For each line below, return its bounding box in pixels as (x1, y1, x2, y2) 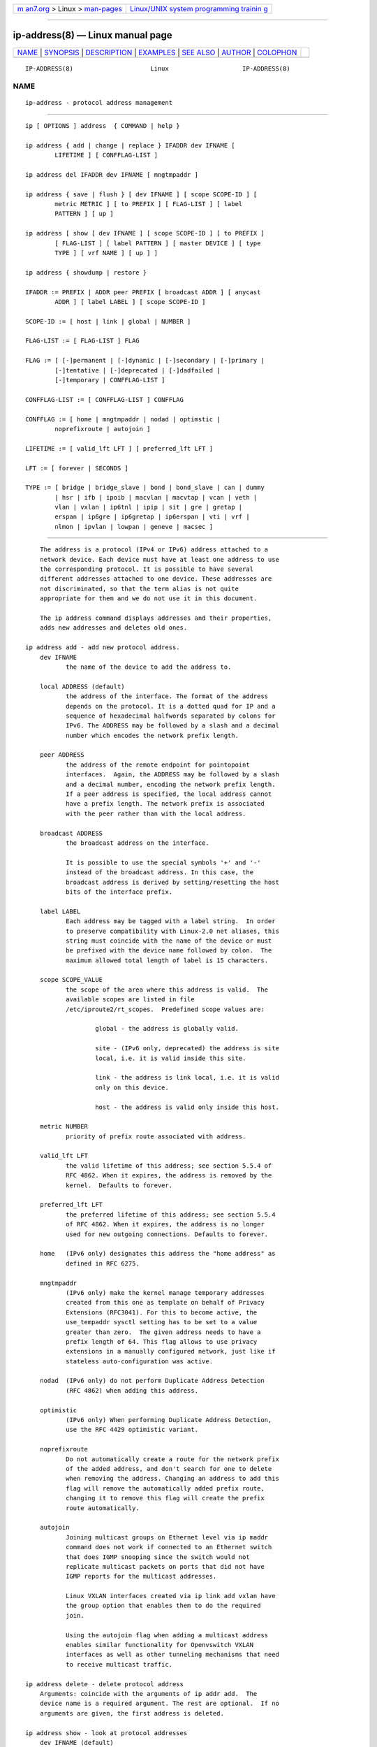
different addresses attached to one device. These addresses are (39, 575, 272, 583)
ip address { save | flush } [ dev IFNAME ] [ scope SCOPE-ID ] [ (25, 190, 258, 198)
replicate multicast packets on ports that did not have (65, 1563, 265, 1570)
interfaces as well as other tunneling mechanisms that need (65, 1651, 279, 1659)
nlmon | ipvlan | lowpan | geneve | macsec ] (54, 523, 213, 530)
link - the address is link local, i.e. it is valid (95, 1073, 279, 1082)
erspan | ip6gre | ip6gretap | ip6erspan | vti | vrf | (54, 513, 251, 521)
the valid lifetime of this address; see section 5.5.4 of (65, 1161, 272, 1170)
